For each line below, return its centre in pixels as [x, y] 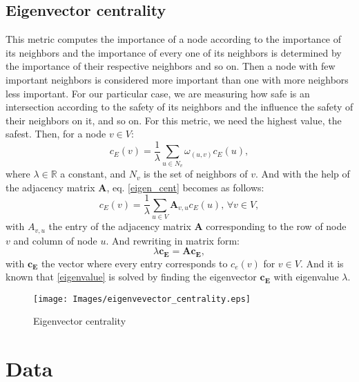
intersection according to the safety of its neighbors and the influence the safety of [179, 107]
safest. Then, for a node [56, 134]
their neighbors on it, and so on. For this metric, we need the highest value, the [174, 120]
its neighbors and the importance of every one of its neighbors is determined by [174, 52]
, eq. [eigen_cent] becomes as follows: [185, 187]
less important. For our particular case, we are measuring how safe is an [158, 93]
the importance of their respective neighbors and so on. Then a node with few [171, 66]
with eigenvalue [306, 277]
